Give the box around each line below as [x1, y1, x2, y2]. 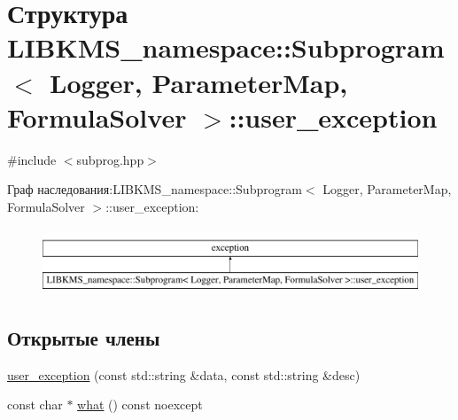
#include [7, 150, 57, 168]
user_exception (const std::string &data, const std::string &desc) [7, 365, 361, 384]
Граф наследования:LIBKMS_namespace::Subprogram [7, 180, 302, 198]
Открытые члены [7, 324, 160, 352]
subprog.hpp [76, 150, 144, 168]
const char [7, 395, 63, 414]
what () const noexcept [77, 395, 203, 414]
